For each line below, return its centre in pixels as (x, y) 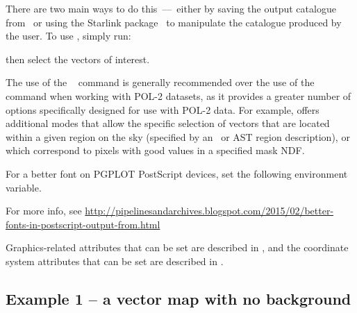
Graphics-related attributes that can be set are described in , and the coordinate (177, 247)
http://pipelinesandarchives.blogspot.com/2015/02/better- (209, 211)
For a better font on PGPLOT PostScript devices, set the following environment (177, 173)
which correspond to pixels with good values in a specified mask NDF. (155, 150)
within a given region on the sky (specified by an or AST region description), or (178, 136)
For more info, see (44, 211)
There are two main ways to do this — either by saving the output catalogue (171, 8)
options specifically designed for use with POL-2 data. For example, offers (163, 109)
